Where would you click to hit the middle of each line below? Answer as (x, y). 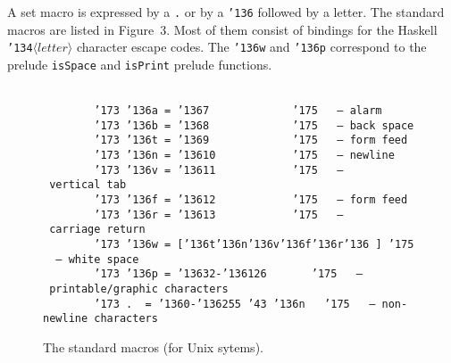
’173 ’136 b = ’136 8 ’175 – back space (254, 125)
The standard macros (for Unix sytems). (153, 347)
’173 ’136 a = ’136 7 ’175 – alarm (238, 111)
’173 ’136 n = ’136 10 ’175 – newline (244, 156)
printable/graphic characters (139, 289)
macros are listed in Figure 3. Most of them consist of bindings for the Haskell (222, 29)
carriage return (97, 230)
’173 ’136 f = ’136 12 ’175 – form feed (251, 200)
